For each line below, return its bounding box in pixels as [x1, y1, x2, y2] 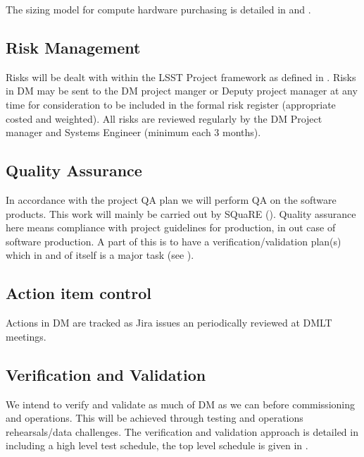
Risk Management [6, 36, 141, 58]
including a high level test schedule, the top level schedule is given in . [6, 438, 308, 453]
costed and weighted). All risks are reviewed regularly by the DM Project [6, 111, 322, 126]
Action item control [6, 282, 151, 304]
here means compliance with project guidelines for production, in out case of [6, 220, 336, 235]
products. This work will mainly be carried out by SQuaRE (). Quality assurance [6, 206, 356, 221]
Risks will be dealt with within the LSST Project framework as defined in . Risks [6, 69, 356, 84]
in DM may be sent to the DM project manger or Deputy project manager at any [6, 83, 358, 98]
